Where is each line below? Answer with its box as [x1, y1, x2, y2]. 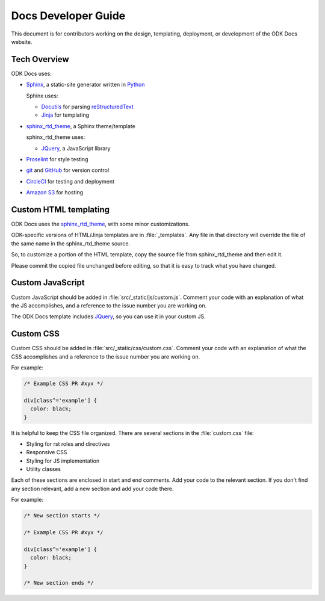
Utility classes [26, 466, 61, 473]
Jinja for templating [41, 111, 90, 119]
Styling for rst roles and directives [26, 440, 111, 448]
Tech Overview [11, 54, 69, 64]
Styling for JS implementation [26, 457, 100, 464]
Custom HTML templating [11, 205, 110, 215]
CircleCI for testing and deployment [26, 177, 114, 185]
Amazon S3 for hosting [26, 189, 84, 196]
